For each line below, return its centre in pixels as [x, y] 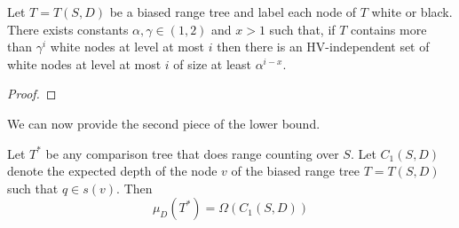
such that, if [302, 29]
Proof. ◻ [32, 94]
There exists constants [68, 29]
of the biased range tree [295, 171]
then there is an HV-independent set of [323, 47]
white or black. [412, 12]
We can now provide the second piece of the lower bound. [164, 123]
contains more [389, 29]
